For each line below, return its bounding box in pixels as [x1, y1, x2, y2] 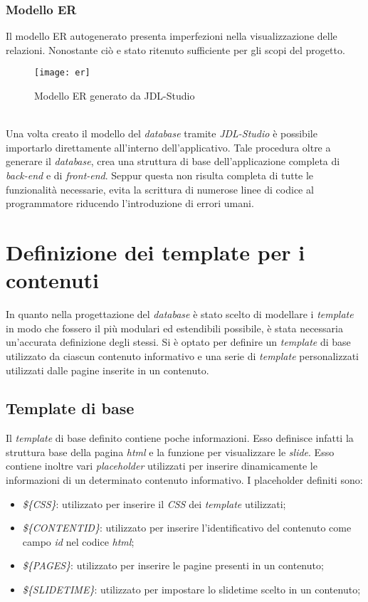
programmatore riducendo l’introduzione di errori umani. [6, 196, 254, 211]
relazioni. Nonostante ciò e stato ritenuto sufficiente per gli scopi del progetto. [6, 42, 345, 57]
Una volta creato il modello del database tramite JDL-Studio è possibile [6, 126, 317, 141]
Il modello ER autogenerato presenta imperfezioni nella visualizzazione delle [6, 28, 337, 43]
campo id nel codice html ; [22, 534, 135, 549]
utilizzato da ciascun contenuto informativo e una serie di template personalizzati [6, 348, 359, 363]
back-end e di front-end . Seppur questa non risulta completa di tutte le [6, 168, 314, 183]
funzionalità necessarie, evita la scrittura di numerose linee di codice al [6, 181, 314, 196]
